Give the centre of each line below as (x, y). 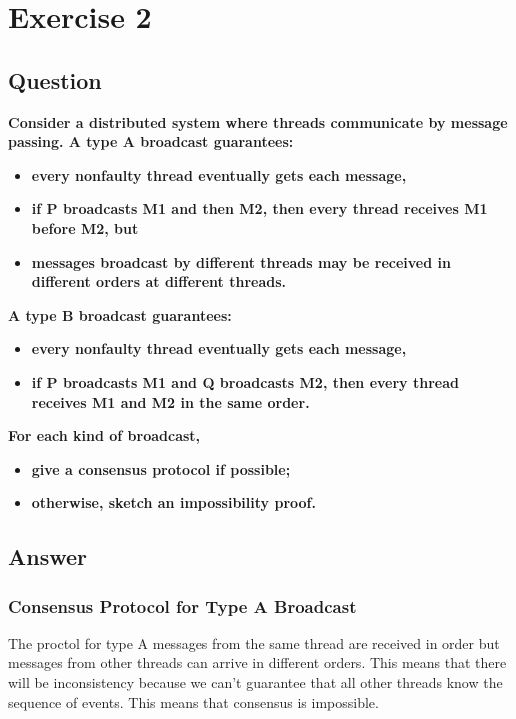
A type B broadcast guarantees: (120, 314)
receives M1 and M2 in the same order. (170, 401)
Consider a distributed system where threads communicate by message (258, 121)
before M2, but (85, 227)
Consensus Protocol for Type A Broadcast (182, 605)
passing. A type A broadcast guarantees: (151, 141)
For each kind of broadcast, (104, 435)
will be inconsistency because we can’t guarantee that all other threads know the (255, 682)
